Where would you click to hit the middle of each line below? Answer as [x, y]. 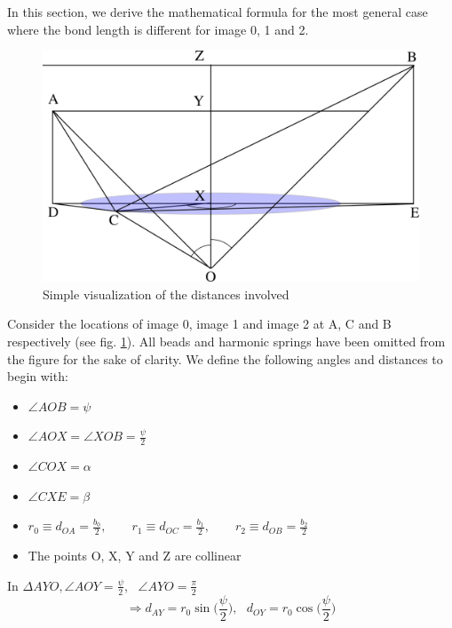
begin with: [38, 376]
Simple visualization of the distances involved [166, 294]
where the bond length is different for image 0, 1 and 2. [158, 29]
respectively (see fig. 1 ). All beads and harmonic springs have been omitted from [226, 341]
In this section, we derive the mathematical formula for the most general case [218, 12]
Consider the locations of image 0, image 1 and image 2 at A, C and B [199, 324]
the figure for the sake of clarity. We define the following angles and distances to [225, 358]
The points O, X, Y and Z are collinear [135, 556]
